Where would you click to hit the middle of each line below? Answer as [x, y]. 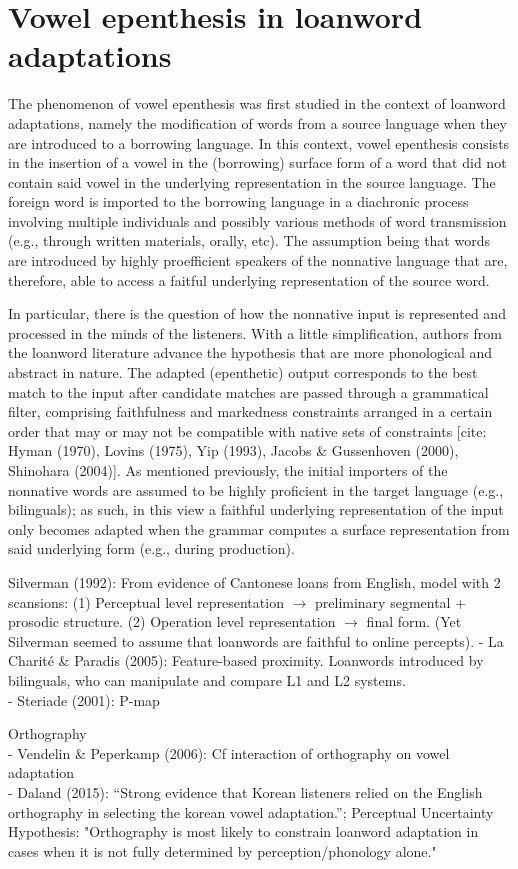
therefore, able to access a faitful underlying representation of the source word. [249, 279]
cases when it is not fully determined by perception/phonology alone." [222, 850]
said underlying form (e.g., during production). [151, 548]
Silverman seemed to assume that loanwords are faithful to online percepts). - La [256, 640]
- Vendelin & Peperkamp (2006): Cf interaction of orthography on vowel [229, 752]
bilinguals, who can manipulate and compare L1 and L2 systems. [207, 679]
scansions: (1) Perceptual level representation [146, 601]
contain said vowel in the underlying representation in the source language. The [252, 181]
